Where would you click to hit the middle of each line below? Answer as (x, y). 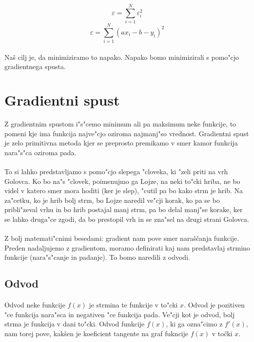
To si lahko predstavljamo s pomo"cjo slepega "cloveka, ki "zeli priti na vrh (116, 171)
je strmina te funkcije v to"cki (133, 305)
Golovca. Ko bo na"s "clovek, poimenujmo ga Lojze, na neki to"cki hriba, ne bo (122, 181)
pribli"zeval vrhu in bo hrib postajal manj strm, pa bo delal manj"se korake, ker (124, 209)
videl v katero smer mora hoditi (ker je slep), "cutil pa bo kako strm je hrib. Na (124, 190)
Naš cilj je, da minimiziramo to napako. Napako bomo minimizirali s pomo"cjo (122, 57)
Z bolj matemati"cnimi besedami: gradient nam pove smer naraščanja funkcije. (122, 238)
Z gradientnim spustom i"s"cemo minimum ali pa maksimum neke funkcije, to (120, 124)
